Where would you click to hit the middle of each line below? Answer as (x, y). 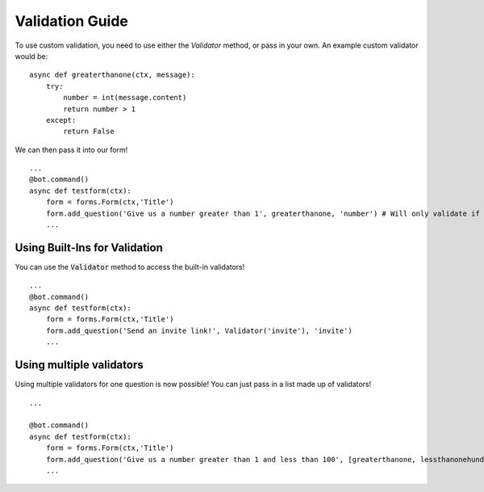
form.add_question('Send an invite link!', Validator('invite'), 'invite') (199, 330)
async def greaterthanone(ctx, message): (112, 75)
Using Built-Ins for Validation (89, 248)
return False (89, 132)
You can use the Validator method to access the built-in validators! (130, 267)
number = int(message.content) (125, 98)
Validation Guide (72, 21)
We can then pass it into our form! (71, 149)
